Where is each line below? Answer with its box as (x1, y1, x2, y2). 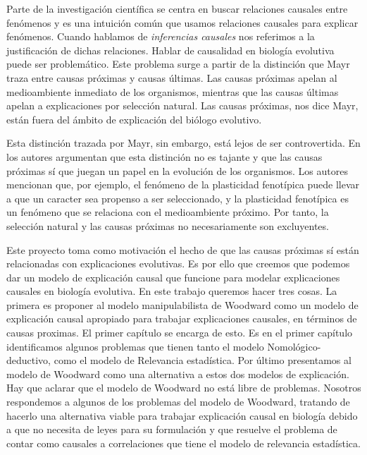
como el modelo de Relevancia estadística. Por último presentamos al (54, 353, 352, 368)
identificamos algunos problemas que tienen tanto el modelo (6, 339, 264, 353)
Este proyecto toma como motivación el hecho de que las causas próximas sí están (6, 242, 359, 257)
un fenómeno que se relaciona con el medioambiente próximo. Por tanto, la (6, 205, 329, 219)
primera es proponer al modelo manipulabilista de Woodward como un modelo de (6, 297, 359, 312)
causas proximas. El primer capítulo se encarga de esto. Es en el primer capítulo (6, 325, 353, 340)
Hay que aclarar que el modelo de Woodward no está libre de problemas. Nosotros (6, 380, 361, 395)
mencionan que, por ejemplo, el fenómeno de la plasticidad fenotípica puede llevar (6, 177, 360, 192)
